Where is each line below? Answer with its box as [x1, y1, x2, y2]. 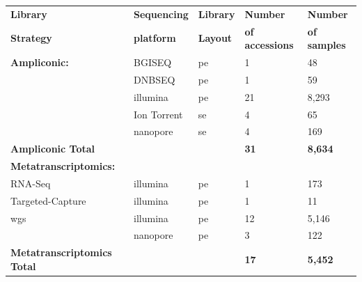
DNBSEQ [134, 72, 175, 86]
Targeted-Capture [10, 193, 86, 207]
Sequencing [134, 6, 189, 21]
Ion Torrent [134, 107, 183, 121]
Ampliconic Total [10, 141, 95, 156]
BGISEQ [134, 55, 172, 70]
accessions [244, 38, 294, 52]
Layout [198, 31, 233, 45]
